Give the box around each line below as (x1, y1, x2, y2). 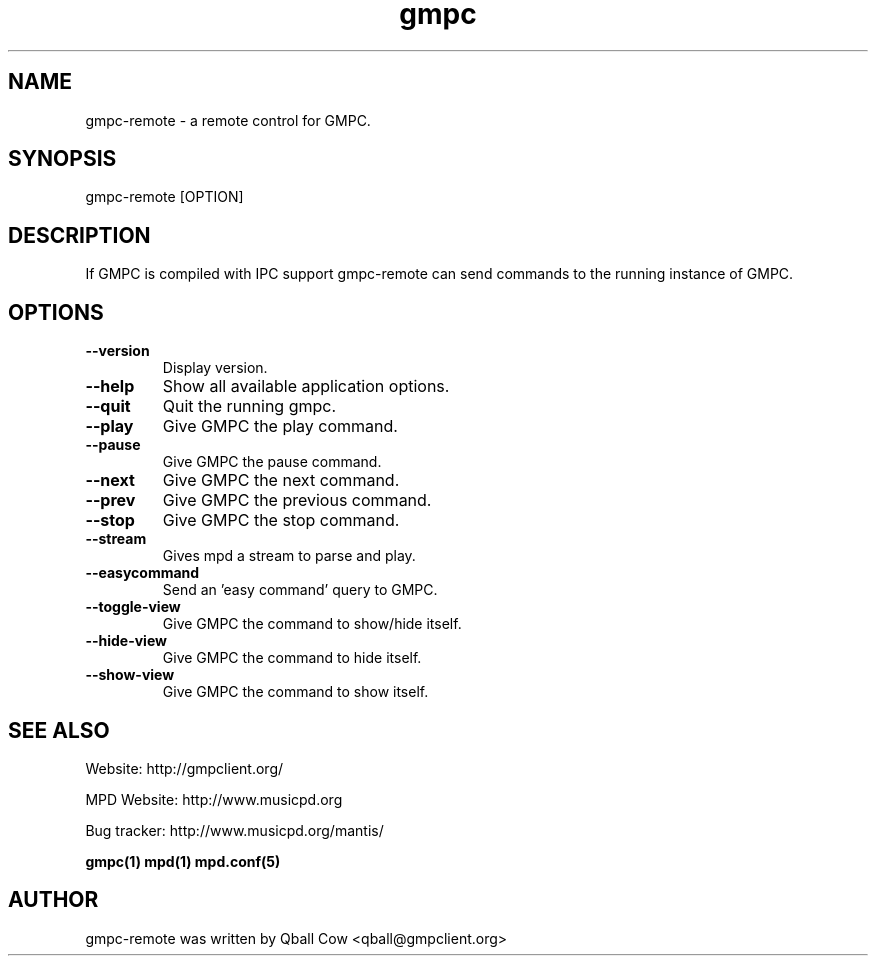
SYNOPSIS (8, 146, 117, 172)
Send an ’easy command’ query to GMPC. (162, 581, 438, 599)
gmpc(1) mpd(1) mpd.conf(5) (85, 852, 281, 870)
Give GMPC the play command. (162, 416, 398, 437)
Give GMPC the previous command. (162, 490, 432, 511)
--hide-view (85, 632, 167, 650)
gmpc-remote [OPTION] (85, 188, 244, 206)
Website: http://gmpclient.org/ (85, 759, 284, 777)
